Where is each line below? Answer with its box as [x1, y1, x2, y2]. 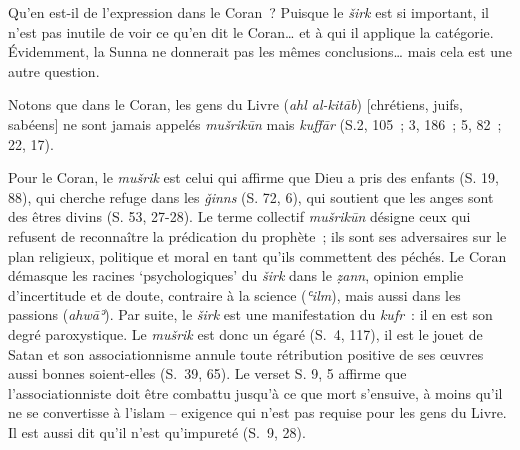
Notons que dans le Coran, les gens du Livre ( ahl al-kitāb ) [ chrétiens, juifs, [8, 94, 463, 115]
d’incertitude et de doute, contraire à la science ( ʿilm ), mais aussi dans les [8, 284, 461, 305]
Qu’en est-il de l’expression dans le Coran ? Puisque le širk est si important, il [8, 2, 489, 22]
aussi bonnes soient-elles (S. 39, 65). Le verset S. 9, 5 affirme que [8, 363, 407, 384]
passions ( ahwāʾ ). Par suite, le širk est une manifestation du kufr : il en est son [8, 304, 493, 325]
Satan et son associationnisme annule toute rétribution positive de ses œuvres [8, 343, 484, 364]
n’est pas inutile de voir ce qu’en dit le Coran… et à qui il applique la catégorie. [8, 21, 494, 42]
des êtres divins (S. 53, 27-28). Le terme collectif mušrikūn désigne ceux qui [8, 206, 471, 227]
